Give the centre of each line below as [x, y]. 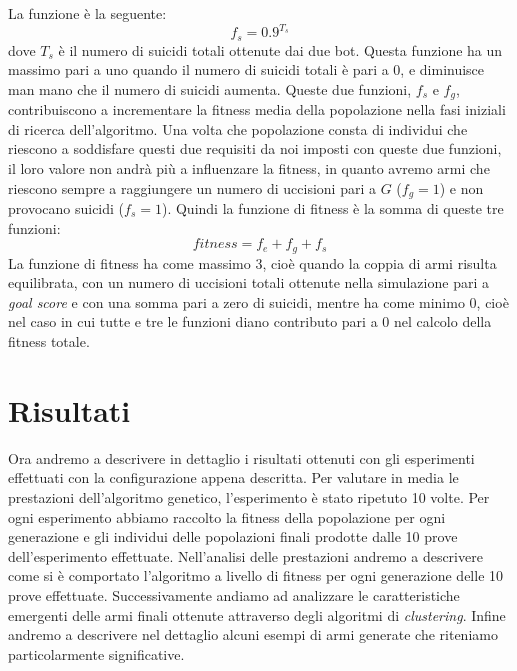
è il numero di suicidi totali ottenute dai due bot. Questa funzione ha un [280, 49]
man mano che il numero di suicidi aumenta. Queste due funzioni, [210, 88]
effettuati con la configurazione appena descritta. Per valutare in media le [233, 477]
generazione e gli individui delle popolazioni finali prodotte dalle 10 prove [233, 536]
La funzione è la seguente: [87, 13]
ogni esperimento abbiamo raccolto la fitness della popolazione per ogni [227, 516]
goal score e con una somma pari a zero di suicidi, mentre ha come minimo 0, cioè [258, 301]
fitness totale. [49, 341]
